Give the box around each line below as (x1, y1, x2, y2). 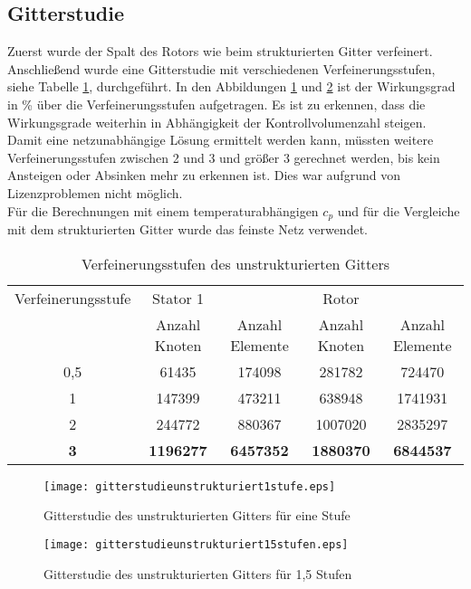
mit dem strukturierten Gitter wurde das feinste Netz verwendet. (7, 220, 368, 238)
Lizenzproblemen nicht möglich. (7, 183, 183, 202)
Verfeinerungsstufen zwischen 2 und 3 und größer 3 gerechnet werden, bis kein (7, 147, 440, 166)
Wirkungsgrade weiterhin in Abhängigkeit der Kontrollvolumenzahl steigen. (7, 112, 427, 131)
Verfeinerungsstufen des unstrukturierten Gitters (82, 252, 389, 274)
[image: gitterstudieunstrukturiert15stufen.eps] (43, 537, 349, 551)
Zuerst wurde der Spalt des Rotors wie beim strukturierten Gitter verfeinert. (7, 42, 433, 61)
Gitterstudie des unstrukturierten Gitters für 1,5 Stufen (43, 564, 352, 583)
